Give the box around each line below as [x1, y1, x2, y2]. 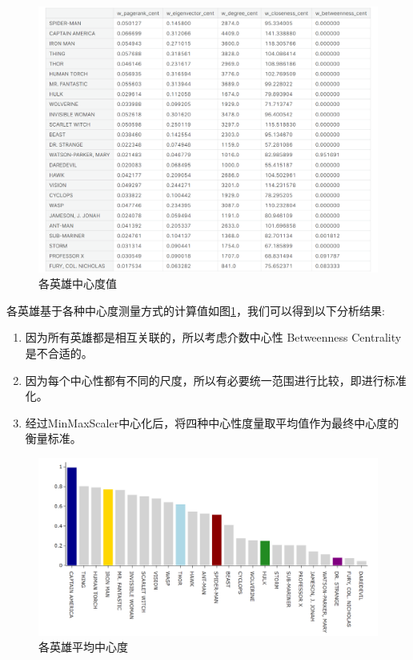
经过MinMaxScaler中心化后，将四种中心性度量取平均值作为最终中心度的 [25, 414, 399, 431]
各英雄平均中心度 [38, 638, 128, 655]
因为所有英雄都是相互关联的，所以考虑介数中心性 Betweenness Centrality [25, 329, 402, 346]
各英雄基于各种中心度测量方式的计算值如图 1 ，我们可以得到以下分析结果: [6, 302, 385, 318]
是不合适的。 [25, 345, 93, 362]
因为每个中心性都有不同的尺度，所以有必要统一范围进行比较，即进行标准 [25, 371, 407, 388]
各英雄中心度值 [38, 275, 117, 292]
